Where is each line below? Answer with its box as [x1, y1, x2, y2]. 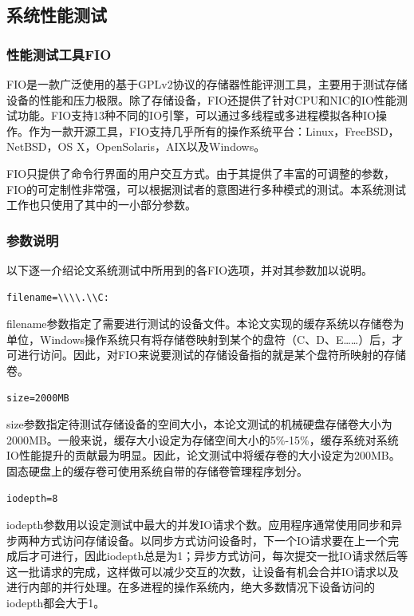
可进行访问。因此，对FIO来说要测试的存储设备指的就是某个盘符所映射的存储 [6, 346, 407, 363]
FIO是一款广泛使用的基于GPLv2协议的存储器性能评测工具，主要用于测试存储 [6, 76, 408, 92]
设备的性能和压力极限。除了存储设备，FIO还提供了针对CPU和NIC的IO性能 [6, 91, 396, 108]
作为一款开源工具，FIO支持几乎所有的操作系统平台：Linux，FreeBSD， [28, 122, 400, 139]
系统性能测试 [6, 2, 107, 27]
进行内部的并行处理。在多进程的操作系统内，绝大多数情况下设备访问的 [6, 578, 375, 595]
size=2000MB [6, 392, 69, 404]
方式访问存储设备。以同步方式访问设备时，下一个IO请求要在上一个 [39, 531, 388, 548]
